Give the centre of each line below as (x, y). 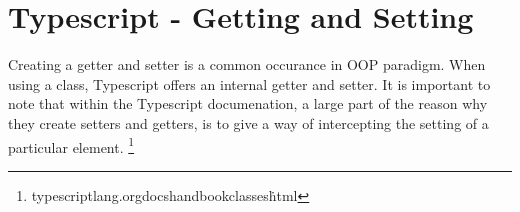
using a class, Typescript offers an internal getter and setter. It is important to (249, 83)
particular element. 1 (71, 145)
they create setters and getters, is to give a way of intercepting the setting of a (248, 122)
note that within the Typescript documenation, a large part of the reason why (248, 103)
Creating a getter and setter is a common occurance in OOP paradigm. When (247, 64)
